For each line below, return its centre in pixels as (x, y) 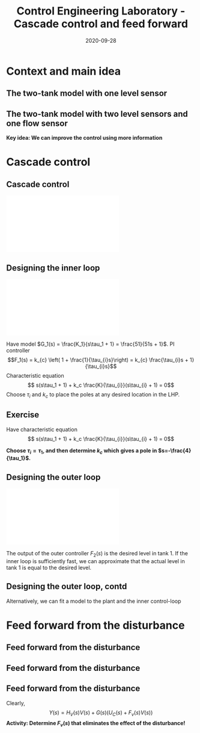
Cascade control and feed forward (101, 24)
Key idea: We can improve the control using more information (84, 138)
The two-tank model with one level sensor (87, 94)
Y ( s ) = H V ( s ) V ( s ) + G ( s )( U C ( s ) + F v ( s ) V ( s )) (101, 713)
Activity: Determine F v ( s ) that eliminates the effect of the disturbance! (96, 724)
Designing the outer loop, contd (67, 586)
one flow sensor (37, 123)
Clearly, (16, 703)
